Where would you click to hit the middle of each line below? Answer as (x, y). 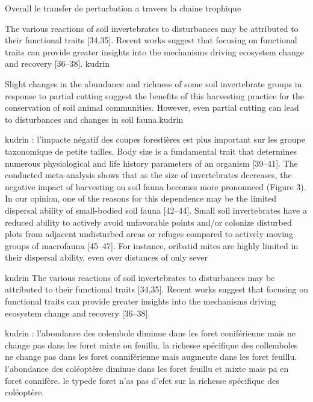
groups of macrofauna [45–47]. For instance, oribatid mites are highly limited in (152, 245)
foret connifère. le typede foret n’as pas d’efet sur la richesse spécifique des (142, 380)
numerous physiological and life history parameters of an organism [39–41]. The (151, 163)
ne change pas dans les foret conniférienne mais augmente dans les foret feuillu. (151, 357)
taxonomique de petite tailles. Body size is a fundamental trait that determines (151, 151)
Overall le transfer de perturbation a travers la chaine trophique (123, 8)
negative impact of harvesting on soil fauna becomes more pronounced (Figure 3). (156, 186)
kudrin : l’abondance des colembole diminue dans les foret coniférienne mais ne (150, 333)
